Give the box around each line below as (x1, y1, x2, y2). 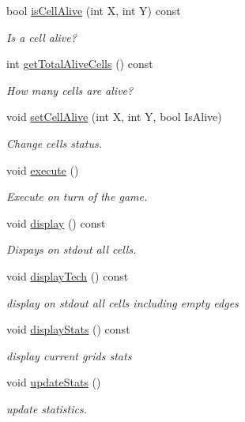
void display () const (6, 214, 106, 231)
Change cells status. (6, 134, 102, 151)
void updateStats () (6, 374, 101, 390)
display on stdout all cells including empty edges (6, 294, 239, 311)
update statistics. (6, 400, 87, 416)
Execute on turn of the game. (6, 188, 148, 205)
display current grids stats (6, 347, 132, 364)
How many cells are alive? (6, 81, 134, 98)
